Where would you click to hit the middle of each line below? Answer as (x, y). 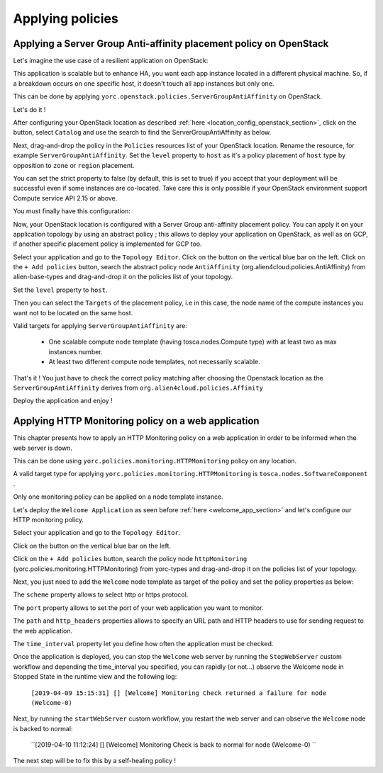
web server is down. (43, 448)
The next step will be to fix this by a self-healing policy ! (95, 761)
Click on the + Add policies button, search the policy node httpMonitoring (130, 559)
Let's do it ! (29, 109)
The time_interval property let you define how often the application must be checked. (143, 643)
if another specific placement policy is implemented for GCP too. (107, 244)
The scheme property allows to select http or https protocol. (101, 594)
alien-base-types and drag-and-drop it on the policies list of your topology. (123, 277)
